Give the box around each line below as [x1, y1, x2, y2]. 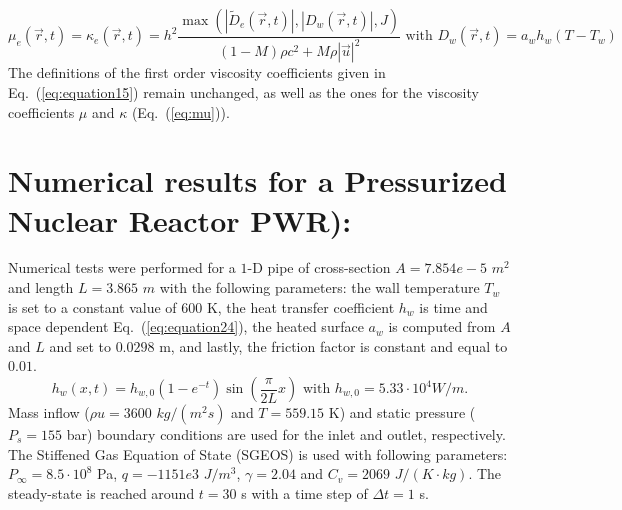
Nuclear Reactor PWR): [8, 199, 352, 240]
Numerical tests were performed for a [8, 257, 236, 278]
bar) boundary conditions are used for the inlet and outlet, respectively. [66, 424, 506, 445]
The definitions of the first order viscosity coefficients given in [8, 62, 386, 83]
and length [8, 277, 74, 298]
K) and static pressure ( [328, 402, 476, 423]
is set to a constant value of [8, 296, 177, 317]
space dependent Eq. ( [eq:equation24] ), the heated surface [8, 316, 364, 337]
